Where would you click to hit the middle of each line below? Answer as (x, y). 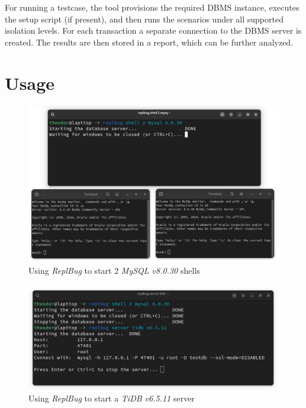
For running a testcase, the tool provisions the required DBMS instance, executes (152, 7)
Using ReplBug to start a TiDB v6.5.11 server (112, 398)
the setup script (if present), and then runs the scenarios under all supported (144, 19)
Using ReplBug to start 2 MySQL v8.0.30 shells (114, 270)
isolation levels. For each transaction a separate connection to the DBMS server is (153, 30)
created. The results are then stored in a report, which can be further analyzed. (149, 42)
